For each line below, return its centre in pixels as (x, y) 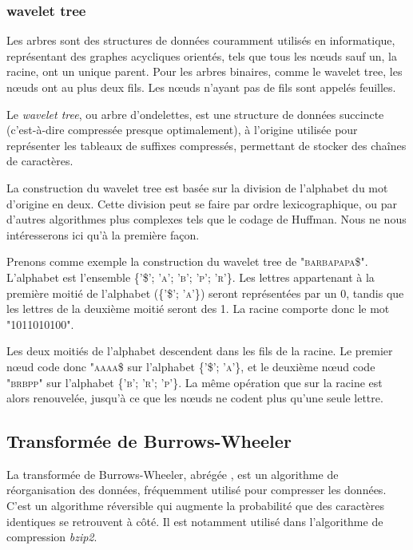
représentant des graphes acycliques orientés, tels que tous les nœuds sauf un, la (202, 55)
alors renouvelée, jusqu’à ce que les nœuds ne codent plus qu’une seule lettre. (195, 398)
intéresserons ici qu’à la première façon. (103, 234)
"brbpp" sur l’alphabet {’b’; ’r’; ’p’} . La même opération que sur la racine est (195, 382)
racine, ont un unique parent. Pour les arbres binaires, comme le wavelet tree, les (205, 71)
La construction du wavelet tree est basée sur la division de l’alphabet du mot (197, 187)
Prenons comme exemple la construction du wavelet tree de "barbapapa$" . (187, 261)
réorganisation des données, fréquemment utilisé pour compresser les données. (197, 490)
